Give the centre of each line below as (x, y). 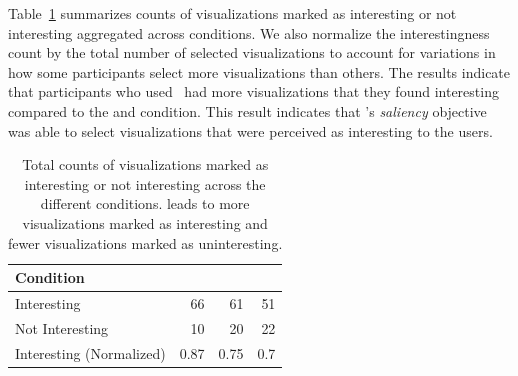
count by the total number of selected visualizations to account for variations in (252, 52)
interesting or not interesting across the (145, 183)
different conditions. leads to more (145, 203)
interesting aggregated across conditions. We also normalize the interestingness (249, 32)
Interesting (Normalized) (90, 352)
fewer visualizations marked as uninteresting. (145, 242)
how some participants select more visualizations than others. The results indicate (259, 71)
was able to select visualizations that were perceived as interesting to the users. (250, 130)
